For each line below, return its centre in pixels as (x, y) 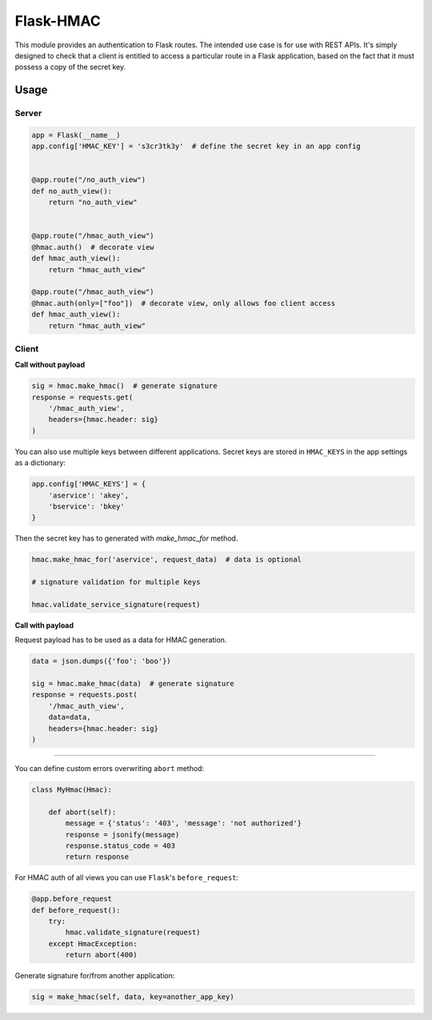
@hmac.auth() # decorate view (93, 247)
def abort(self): (82, 812)
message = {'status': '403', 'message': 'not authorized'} (184, 823)
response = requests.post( (84, 695)
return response (97, 857)
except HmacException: (93, 944)
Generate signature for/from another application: (95, 976)
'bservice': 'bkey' (87, 506)
